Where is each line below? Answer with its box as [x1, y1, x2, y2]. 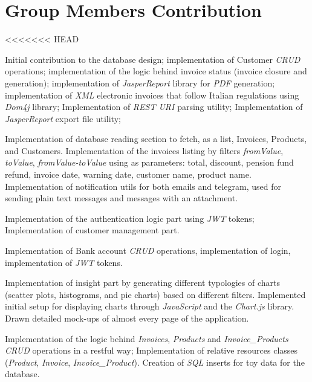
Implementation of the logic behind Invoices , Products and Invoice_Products [5, 332, 288, 345]
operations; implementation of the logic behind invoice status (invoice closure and [5, 65, 307, 77]
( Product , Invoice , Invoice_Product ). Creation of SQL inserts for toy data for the [5, 355, 305, 368]
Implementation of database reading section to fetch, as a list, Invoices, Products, [5, 132, 307, 145]
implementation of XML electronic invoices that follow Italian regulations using [5, 88, 299, 101]
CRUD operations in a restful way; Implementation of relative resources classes [5, 344, 298, 357]
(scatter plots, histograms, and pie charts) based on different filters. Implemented [5, 288, 306, 300]
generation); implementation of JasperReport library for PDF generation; [5, 76, 275, 89]
